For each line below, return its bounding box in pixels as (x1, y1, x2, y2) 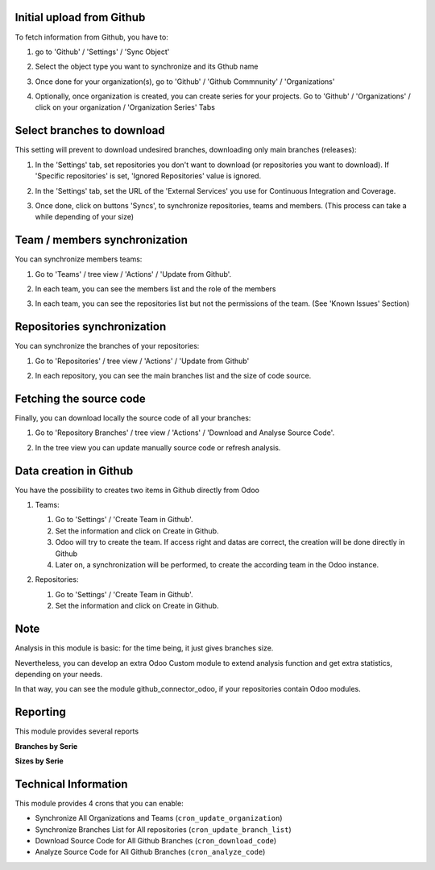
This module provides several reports (14, 726, 139, 736)
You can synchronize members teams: (14, 254, 143, 264)
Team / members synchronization (14, 233, 188, 247)
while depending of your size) (35, 212, 135, 222)
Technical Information (14, 777, 128, 791)
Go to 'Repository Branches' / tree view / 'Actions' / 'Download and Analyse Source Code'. (35, 428, 335, 437)
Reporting (14, 705, 66, 719)
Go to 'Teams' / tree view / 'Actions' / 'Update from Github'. (35, 269, 232, 278)
